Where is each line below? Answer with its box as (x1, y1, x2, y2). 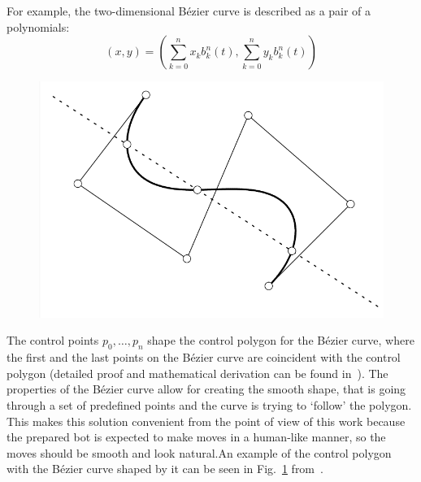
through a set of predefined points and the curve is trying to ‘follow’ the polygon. (7, 396, 412, 413)
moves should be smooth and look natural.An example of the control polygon (7, 444, 392, 461)
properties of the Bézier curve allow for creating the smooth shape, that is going (7, 380, 406, 397)
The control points (7, 332, 99, 349)
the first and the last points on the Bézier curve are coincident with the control (7, 349, 401, 366)
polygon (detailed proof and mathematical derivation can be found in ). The (7, 364, 388, 381)
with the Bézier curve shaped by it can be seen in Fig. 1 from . (7, 460, 323, 477)
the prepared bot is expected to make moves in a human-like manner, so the (7, 428, 386, 445)
